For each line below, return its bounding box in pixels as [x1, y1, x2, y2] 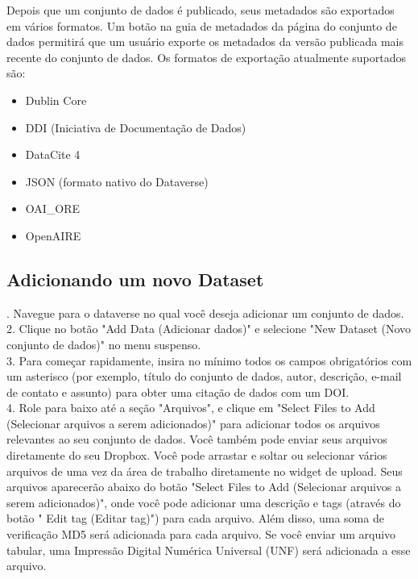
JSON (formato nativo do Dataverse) [25, 173, 209, 190]
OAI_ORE [25, 200, 81, 217]
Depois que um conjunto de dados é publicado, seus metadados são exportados [6, 2, 395, 18]
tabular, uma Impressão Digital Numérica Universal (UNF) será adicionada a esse [6, 541, 411, 558]
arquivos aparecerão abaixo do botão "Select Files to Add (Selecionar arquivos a [6, 478, 402, 495]
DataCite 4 [25, 146, 81, 163]
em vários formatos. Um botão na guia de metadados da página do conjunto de [6, 17, 397, 34]
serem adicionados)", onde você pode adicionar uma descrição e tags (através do [6, 494, 401, 510]
